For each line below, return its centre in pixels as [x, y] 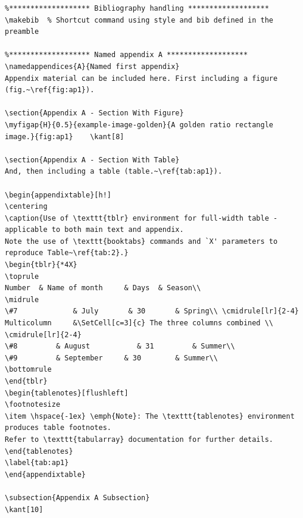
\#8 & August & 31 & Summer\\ [120, 346]
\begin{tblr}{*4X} [41, 265]
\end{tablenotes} [39, 451]
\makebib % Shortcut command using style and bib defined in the [139, 20]
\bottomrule [28, 370]
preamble [22, 32]
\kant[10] [24, 509]
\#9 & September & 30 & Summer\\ [111, 358]
